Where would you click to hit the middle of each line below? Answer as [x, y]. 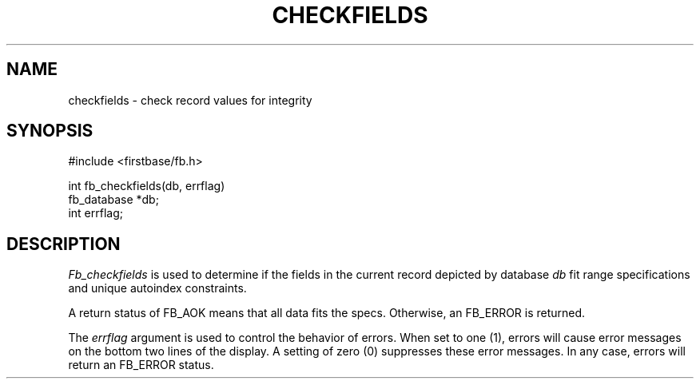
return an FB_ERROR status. [141, 365]
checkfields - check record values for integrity [190, 100]
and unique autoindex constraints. [157, 288]
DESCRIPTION [64, 244]
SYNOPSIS [50, 131]
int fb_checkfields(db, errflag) [147, 186]
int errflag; [95, 213]
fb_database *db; [113, 200]
